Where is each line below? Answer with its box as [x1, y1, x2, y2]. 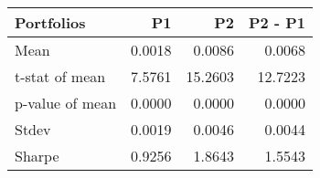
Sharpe [15, 145, 59, 166]
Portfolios [15, 12, 86, 33]
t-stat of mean [15, 66, 106, 87]
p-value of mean [15, 92, 117, 113]
